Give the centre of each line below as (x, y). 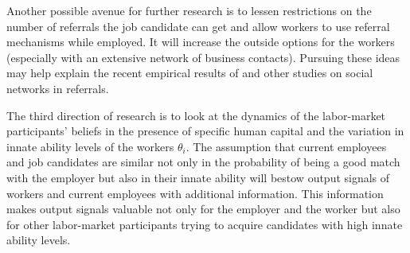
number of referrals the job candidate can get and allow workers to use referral (198, 26)
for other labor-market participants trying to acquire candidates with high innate (205, 224)
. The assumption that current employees (286, 146)
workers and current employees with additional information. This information (195, 193)
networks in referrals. (58, 88)
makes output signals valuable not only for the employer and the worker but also (203, 209)
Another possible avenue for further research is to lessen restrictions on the (189, 10)
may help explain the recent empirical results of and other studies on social (190, 73)
